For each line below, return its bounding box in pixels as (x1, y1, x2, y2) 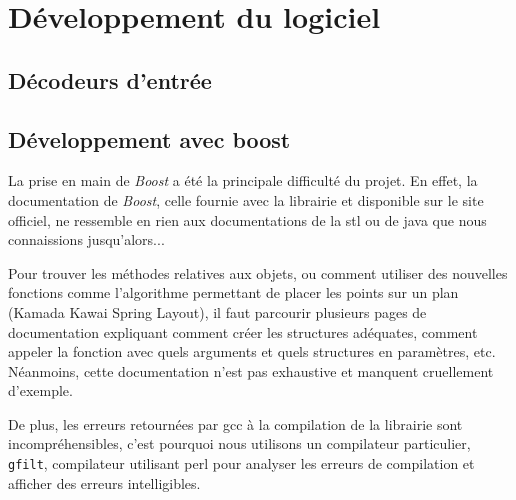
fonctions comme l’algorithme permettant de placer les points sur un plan (8, 282, 459, 303)
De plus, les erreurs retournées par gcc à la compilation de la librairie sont (8, 413, 463, 434)
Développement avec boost (8, 123, 291, 154)
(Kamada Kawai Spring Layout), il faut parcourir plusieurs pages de (8, 301, 427, 322)
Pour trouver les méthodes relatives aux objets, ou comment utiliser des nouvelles (8, 262, 508, 283)
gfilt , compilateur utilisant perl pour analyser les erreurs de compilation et (8, 453, 475, 474)
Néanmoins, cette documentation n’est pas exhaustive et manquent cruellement (8, 360, 494, 381)
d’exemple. (8, 380, 73, 401)
